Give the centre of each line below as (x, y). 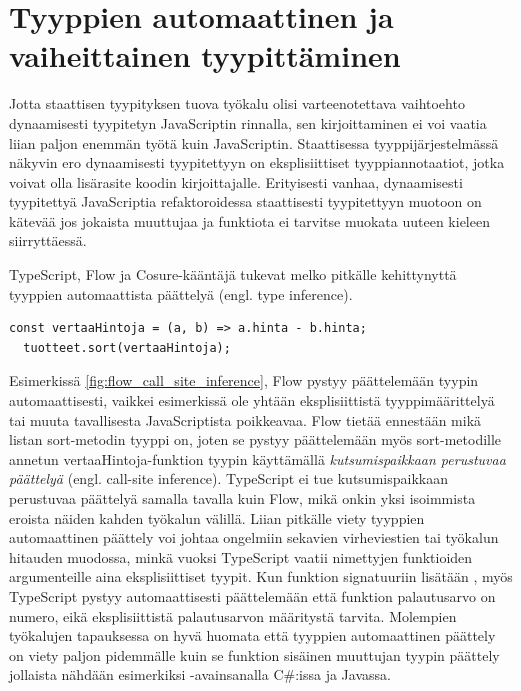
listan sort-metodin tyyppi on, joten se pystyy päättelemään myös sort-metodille (255, 439)
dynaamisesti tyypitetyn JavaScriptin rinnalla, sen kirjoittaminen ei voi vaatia (248, 122)
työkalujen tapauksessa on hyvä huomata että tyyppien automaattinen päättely (252, 635)
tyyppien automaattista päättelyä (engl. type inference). (181, 293)
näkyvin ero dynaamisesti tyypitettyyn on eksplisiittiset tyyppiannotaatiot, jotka (257, 162)
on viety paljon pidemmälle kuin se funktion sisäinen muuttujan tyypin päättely (254, 654)
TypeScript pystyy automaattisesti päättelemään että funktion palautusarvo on (252, 595)
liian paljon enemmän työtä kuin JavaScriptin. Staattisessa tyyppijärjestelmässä (254, 142)
